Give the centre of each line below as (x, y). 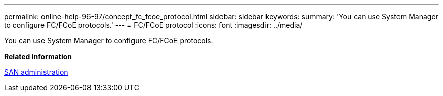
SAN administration (36, 72)
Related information (38, 56)
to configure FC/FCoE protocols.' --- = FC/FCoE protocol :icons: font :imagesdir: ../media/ (153, 25)
